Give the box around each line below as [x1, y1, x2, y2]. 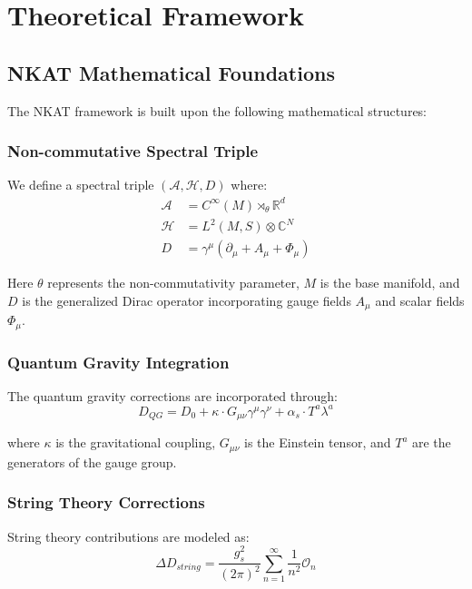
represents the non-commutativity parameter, [47, 273, 300, 292]
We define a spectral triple [7, 175, 154, 194]
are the [412, 433, 451, 452]
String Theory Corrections [7, 491, 205, 514]
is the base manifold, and [320, 273, 460, 292]
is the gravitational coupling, [55, 433, 216, 452]
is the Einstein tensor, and [244, 433, 391, 452]
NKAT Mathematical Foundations [7, 58, 335, 86]
